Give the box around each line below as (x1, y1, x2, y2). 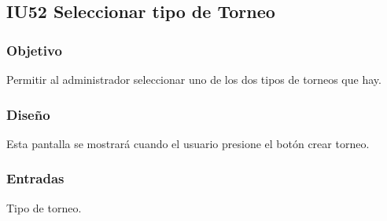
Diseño (6, 104, 50, 124)
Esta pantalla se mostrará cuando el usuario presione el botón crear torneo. (6, 135, 370, 151)
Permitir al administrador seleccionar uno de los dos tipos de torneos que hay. (6, 71, 381, 87)
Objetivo (6, 40, 62, 60)
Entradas (6, 168, 64, 188)
